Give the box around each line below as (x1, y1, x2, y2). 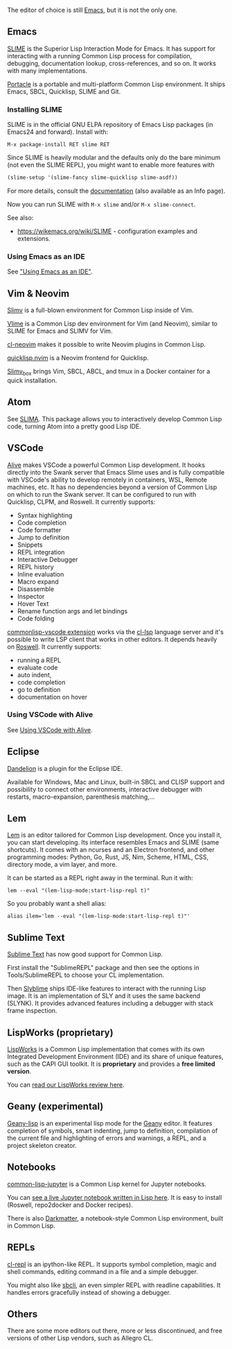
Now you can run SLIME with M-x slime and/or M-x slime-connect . (7, 200, 196, 208)
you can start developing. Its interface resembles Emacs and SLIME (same (7, 838, 220, 847)
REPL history (17, 562, 54, 571)
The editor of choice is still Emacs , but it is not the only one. (7, 6, 178, 14)
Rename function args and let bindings (17, 606, 128, 615)
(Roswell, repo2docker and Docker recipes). (7, 1200, 133, 1209)
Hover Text (17, 600, 49, 608)
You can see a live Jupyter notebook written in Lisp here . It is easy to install (7, 1193, 222, 1201)
